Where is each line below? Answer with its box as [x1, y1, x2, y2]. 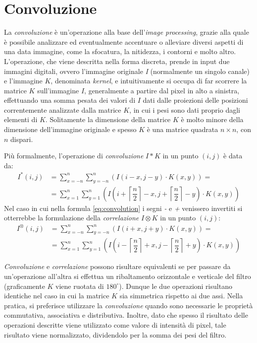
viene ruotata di [55, 280, 104, 291]
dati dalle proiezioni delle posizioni [143, 95, 248, 105]
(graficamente [4, 280, 45, 291]
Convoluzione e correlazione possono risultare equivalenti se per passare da [4, 261, 231, 272]
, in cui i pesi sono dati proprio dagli [129, 104, 240, 115]
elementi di [4, 114, 38, 125]
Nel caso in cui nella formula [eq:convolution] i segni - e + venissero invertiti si [4, 203, 243, 213]
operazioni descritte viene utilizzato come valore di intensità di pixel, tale [4, 319, 226, 330]
